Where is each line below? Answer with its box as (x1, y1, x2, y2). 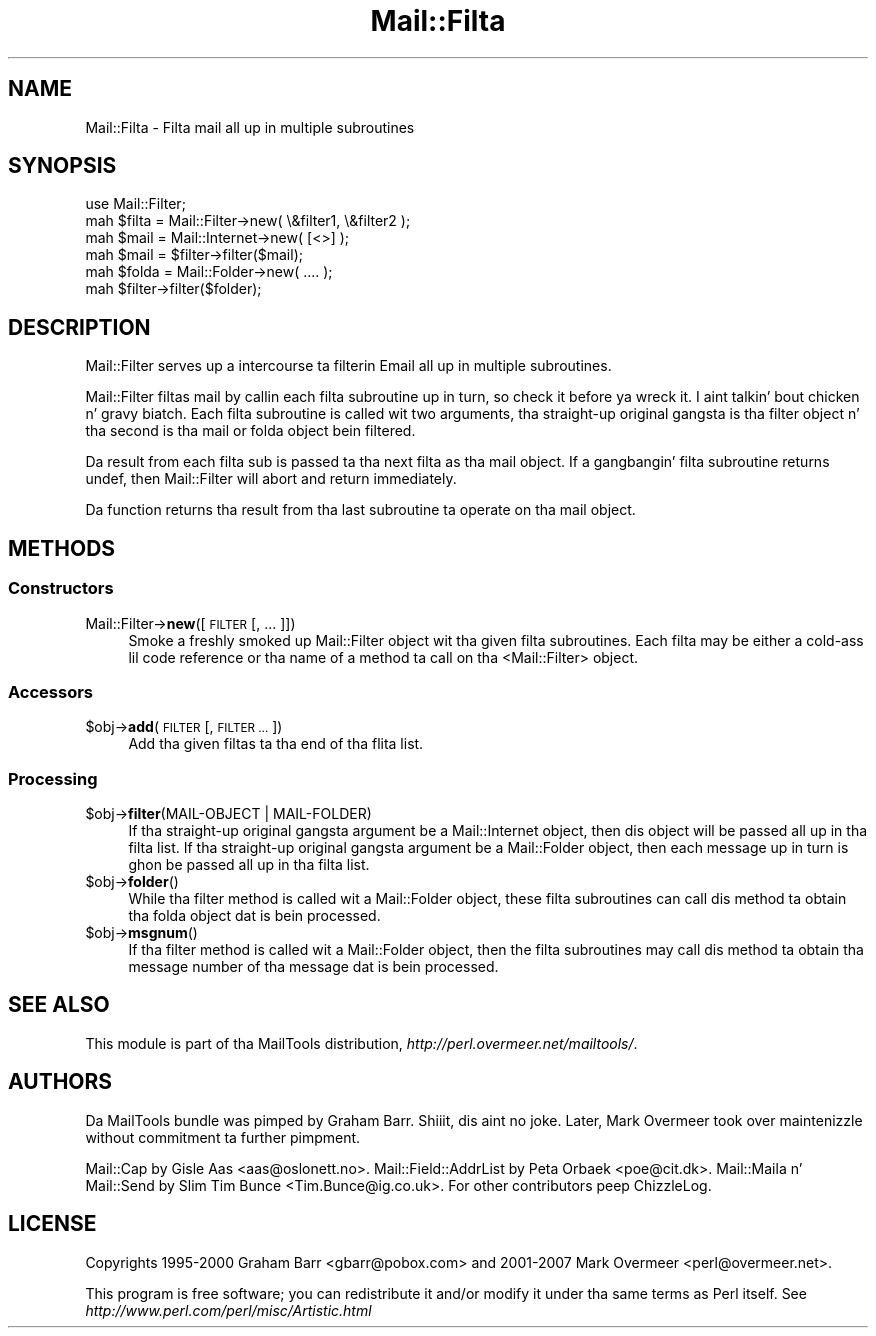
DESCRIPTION (8, 314, 151, 340)
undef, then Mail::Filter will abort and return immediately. (85, 470, 457, 488)
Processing (8, 768, 98, 789)
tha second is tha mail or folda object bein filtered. (85, 422, 416, 440)
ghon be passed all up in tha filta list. (128, 856, 370, 873)
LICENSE (8, 1211, 97, 1237)
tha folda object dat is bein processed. (128, 907, 381, 924)
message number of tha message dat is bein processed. (128, 958, 499, 975)
